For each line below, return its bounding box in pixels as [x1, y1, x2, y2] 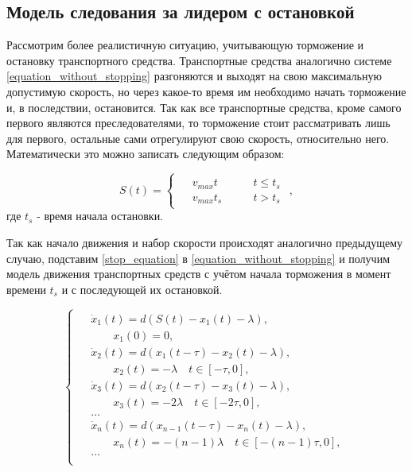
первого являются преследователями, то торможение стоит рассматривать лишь [6, 114, 391, 131]
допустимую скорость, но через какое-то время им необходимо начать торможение [6, 83, 406, 99]
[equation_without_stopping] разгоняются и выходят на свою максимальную [6, 68, 382, 84]
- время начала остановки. [37, 207, 164, 224]
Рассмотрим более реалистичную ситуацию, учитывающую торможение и [6, 37, 364, 53]
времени [6, 280, 46, 297]
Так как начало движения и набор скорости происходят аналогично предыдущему [6, 234, 403, 251]
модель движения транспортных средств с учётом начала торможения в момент [6, 265, 391, 282]
